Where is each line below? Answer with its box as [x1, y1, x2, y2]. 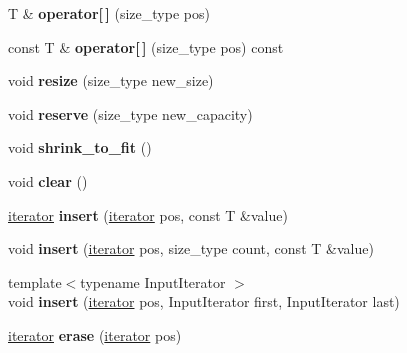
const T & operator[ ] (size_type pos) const [8, 36, 284, 57]
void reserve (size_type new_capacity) [8, 103, 253, 124]
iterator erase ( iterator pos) [8, 324, 182, 345]
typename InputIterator [80, 271, 226, 292]
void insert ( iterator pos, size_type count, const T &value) [8, 238, 374, 259]
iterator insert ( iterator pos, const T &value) [8, 204, 288, 225]
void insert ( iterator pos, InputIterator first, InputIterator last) [8, 291, 400, 312]
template [8, 271, 62, 292]
